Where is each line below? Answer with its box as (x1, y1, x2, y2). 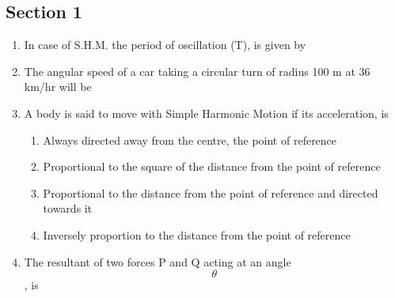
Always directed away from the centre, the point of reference (43, 131, 337, 148)
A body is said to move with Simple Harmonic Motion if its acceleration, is (24, 104, 389, 121)
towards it (43, 200, 93, 217)
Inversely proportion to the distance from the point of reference (43, 226, 351, 243)
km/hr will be (24, 78, 92, 95)
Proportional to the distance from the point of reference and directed (43, 184, 378, 201)
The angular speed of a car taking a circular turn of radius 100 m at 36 (24, 62, 370, 79)
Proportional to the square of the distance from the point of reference (43, 158, 381, 175)
